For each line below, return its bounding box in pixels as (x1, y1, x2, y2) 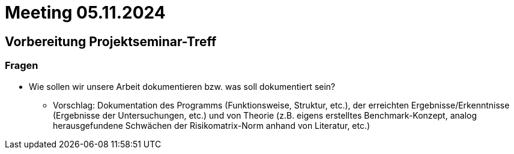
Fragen (5, 59, 38, 72)
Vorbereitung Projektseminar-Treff (5, 34, 217, 49)
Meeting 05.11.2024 (5, 2, 166, 23)
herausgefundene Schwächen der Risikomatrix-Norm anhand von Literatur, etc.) (53, 120, 370, 131)
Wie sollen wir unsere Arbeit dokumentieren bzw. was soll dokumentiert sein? (29, 81, 336, 92)
